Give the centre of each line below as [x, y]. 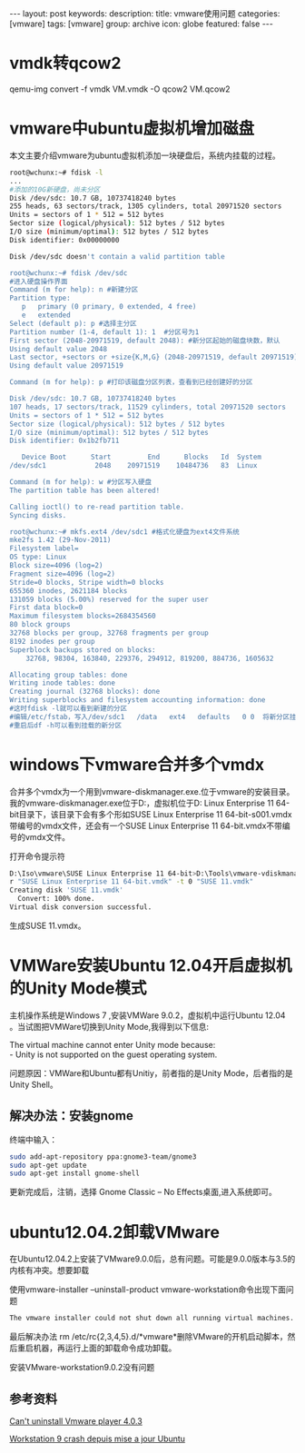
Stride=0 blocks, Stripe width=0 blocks [87, 582]
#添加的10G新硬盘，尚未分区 [55, 189]
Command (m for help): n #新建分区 [74, 290]
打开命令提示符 [37, 856]
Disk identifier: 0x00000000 [64, 240]
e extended [46, 315]
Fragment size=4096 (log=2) [63, 574]
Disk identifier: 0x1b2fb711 [64, 441]
